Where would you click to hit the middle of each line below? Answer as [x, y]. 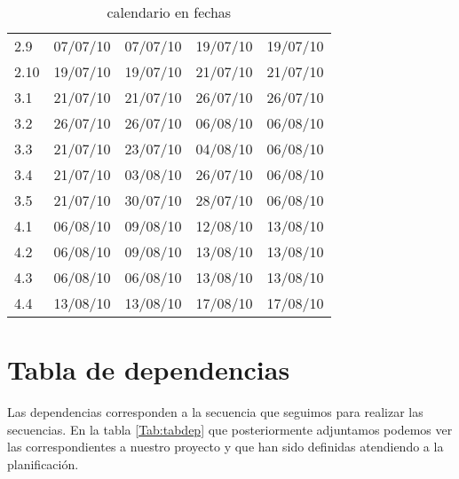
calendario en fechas [169, 12]
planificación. [43, 463]
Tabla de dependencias [149, 369]
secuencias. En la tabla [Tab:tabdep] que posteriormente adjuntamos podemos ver [230, 429]
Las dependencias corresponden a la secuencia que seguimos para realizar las [215, 412]
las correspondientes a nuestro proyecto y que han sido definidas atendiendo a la [226, 447]
